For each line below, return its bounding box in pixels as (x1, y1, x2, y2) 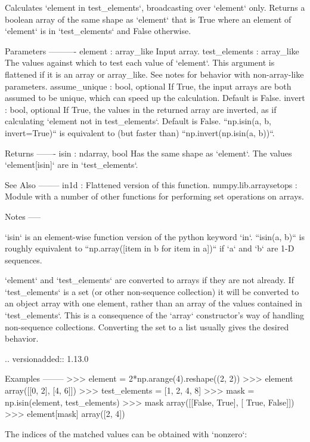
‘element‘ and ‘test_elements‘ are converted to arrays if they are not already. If (5, 274, 294, 286)
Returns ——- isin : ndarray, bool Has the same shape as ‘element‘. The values (5, 146, 292, 159)
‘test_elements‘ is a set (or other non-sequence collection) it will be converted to (5, 285, 299, 297)
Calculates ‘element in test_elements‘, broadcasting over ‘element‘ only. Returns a (5, 1, 305, 13)
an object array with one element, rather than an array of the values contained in (5, 297, 302, 309)
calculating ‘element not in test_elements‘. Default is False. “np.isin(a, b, (5, 115, 271, 127)
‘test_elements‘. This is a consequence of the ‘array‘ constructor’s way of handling (5, 309, 304, 321)
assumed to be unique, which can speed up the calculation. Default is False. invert (5, 91, 305, 104)
